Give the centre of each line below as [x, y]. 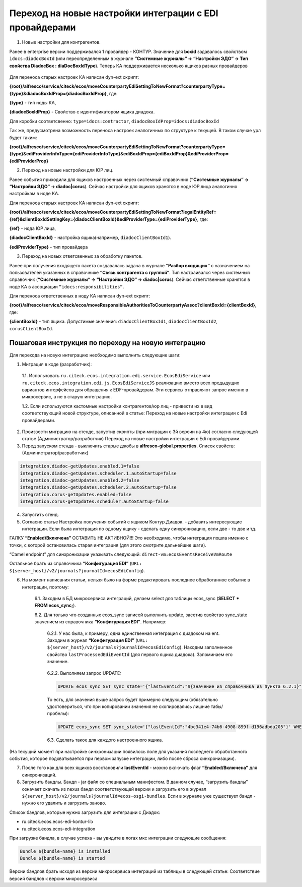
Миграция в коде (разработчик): [57, 364]
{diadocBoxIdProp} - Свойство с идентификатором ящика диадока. [82, 112]
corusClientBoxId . [31, 328]
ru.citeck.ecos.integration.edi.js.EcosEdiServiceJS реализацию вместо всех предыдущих [131, 383]
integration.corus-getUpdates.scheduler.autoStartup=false [94, 501]
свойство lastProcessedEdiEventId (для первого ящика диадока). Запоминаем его [140, 654]
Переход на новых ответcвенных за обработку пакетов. [82, 256]
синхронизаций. [39, 775]
